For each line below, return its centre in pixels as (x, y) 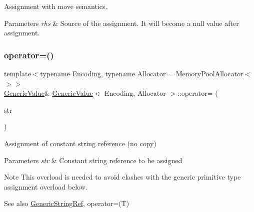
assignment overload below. (46, 186)
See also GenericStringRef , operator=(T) (67, 203)
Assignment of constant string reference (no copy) (80, 143)
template (17, 73)
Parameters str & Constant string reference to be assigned (93, 160)
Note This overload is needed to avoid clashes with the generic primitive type (122, 177)
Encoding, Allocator (135, 93)
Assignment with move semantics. (56, 6)
